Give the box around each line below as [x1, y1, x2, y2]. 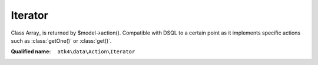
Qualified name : [11, 48, 51, 55]
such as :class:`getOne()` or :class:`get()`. [11, 37, 112, 44]
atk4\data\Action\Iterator [57, 49, 135, 55]
